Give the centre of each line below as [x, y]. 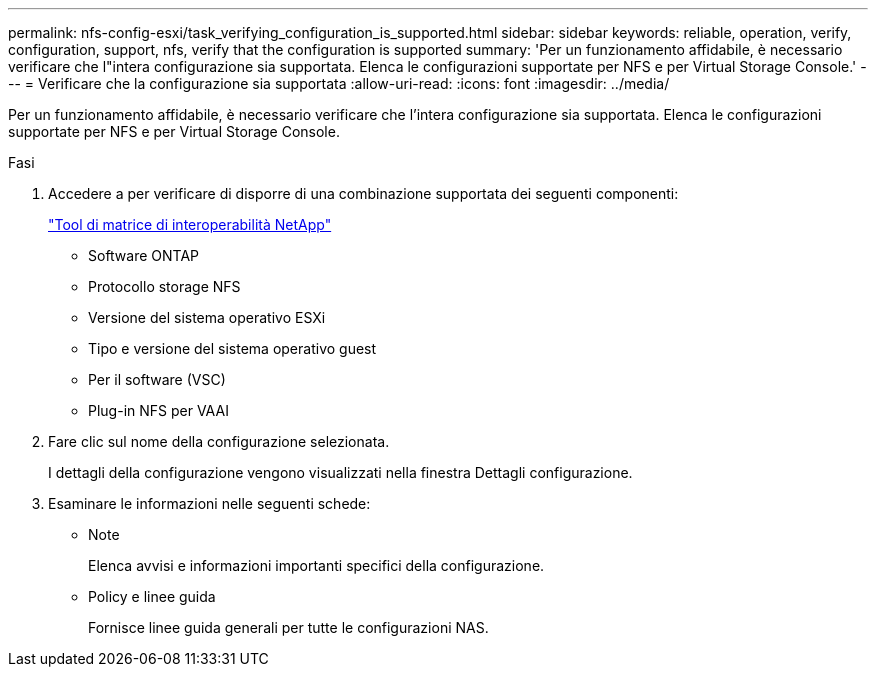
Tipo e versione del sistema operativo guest [232, 348]
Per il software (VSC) [157, 379]
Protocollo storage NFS [164, 286]
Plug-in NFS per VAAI [158, 410]
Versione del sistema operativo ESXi [207, 317]
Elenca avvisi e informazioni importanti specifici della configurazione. [316, 565]
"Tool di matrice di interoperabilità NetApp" [190, 224]
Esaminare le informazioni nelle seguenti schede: [209, 503]
